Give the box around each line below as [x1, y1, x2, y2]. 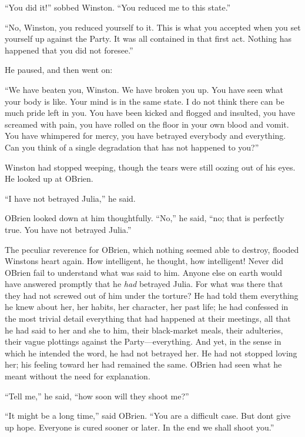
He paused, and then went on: [5, 64, 113, 76]
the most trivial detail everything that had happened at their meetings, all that [5, 312, 291, 325]
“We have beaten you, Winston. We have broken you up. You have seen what [5, 83, 283, 95]
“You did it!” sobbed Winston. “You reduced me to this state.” [5, 1, 231, 13]
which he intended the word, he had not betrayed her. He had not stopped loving [5, 346, 297, 359]
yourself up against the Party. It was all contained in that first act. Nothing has [5, 32, 291, 45]
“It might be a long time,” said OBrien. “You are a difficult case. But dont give [5, 409, 291, 422]
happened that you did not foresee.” [5, 44, 133, 56]
